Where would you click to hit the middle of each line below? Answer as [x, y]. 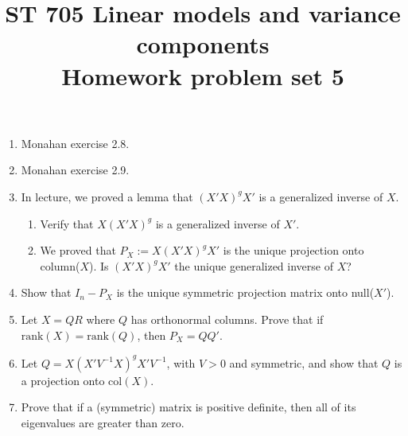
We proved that [78, 250]
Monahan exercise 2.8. [75, 143]
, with [181, 362]
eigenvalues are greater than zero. [103, 422]
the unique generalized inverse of [254, 265]
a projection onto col [72, 380]
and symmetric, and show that [304, 362]
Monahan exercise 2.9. [75, 170]
